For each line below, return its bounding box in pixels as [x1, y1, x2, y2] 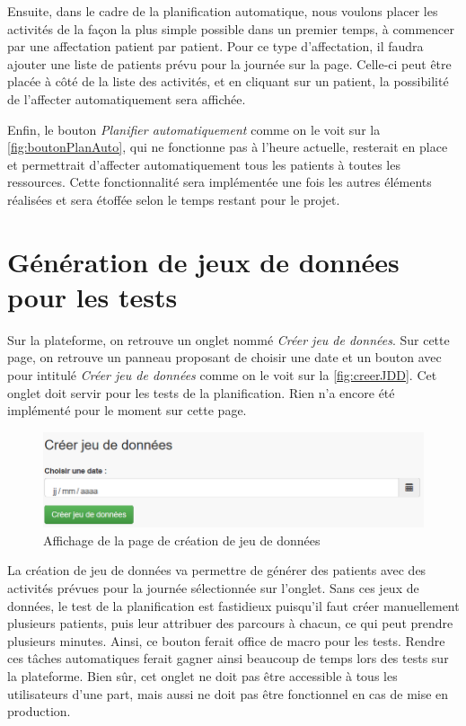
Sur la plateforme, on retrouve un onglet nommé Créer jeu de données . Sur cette [7, 330, 450, 349]
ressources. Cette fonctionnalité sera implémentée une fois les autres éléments [7, 173, 432, 191]
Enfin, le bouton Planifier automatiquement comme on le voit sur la [7, 120, 381, 138]
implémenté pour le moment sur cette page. [7, 401, 247, 420]
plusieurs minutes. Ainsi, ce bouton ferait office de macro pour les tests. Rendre [7, 631, 445, 650]
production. [7, 702, 71, 721]
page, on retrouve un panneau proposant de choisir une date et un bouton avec [7, 348, 442, 367]
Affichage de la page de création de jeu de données [43, 530, 321, 549]
